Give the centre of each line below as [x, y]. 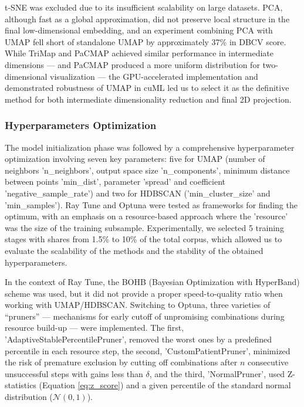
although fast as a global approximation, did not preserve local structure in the [147, 18]
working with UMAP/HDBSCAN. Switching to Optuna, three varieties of [138, 305]
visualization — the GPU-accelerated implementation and [154, 76]
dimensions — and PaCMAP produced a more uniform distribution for [132, 64]
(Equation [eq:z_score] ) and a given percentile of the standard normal [165, 385]
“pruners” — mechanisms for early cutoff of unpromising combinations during [145, 316]
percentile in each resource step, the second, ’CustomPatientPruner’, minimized [148, 350]
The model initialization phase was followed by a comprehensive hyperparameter [150, 147]
